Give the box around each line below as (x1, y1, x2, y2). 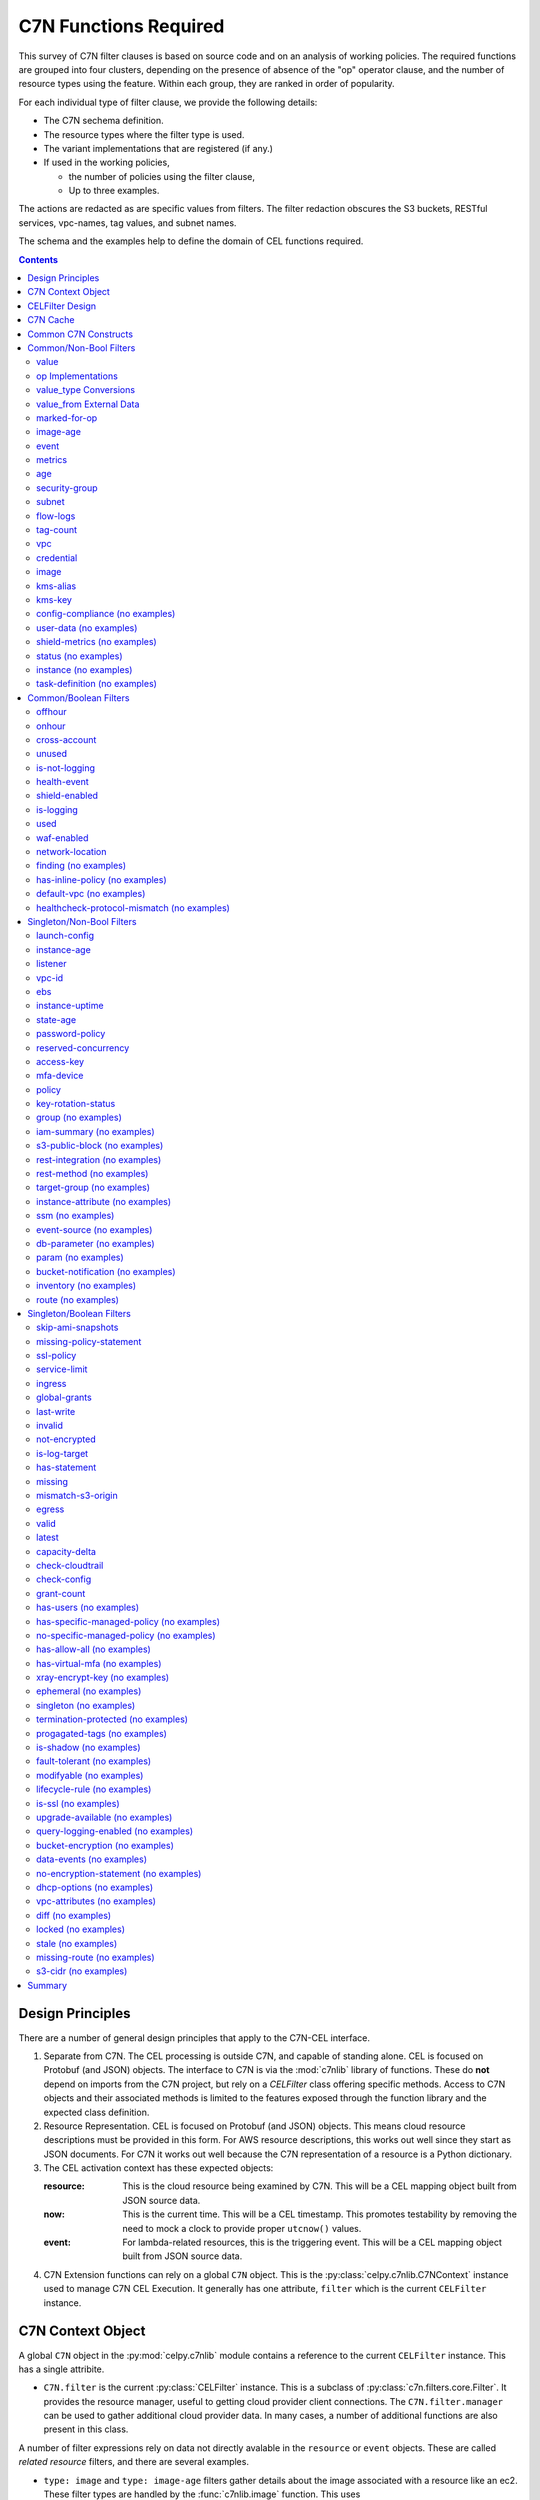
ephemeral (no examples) (36, 1685, 142, 1697)
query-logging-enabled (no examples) (36, 1825, 194, 1837)
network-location (36, 846, 107, 858)
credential (36, 551, 78, 564)
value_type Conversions (36, 384, 135, 396)
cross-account (36, 733, 97, 745)
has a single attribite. (18, 2363, 105, 2375)
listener (36, 958, 67, 970)
